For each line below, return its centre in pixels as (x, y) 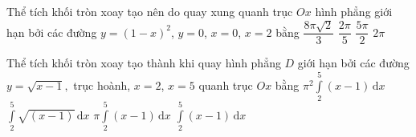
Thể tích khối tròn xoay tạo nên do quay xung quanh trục (150, 11)
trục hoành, (102, 85)
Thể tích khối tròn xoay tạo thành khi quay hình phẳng (144, 63)
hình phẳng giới (354, 11)
